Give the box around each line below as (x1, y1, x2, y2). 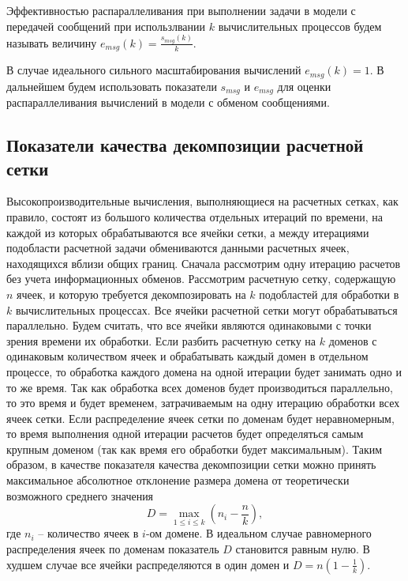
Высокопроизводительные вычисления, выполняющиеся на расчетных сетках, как (6, 193, 399, 209)
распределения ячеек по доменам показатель (6, 541, 219, 557)
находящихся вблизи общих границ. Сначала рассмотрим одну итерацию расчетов (6, 255, 401, 271)
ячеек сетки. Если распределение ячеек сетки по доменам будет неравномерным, (6, 409, 395, 426)
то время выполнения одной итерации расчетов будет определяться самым (6, 425, 364, 442)
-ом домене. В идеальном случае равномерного (145, 525, 372, 541)
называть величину (6, 34, 97, 51)
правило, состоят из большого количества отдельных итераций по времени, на (6, 208, 383, 224)
